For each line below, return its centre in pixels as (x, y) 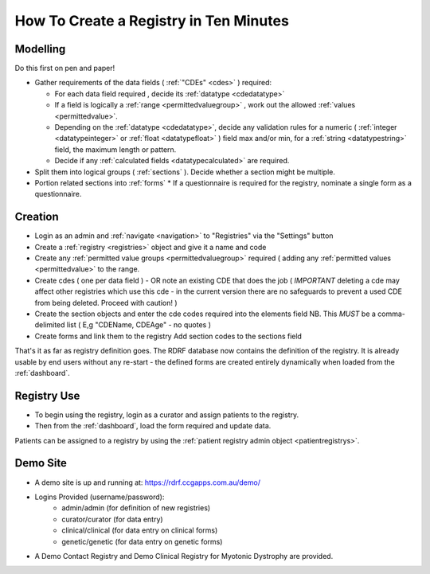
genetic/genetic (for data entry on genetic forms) (142, 541)
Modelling (40, 49)
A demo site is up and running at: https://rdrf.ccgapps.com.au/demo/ (147, 482)
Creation (37, 217)
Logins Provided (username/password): (100, 497)
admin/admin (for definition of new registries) (136, 508)
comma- (391, 314)
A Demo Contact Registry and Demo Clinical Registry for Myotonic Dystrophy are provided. (184, 556)
